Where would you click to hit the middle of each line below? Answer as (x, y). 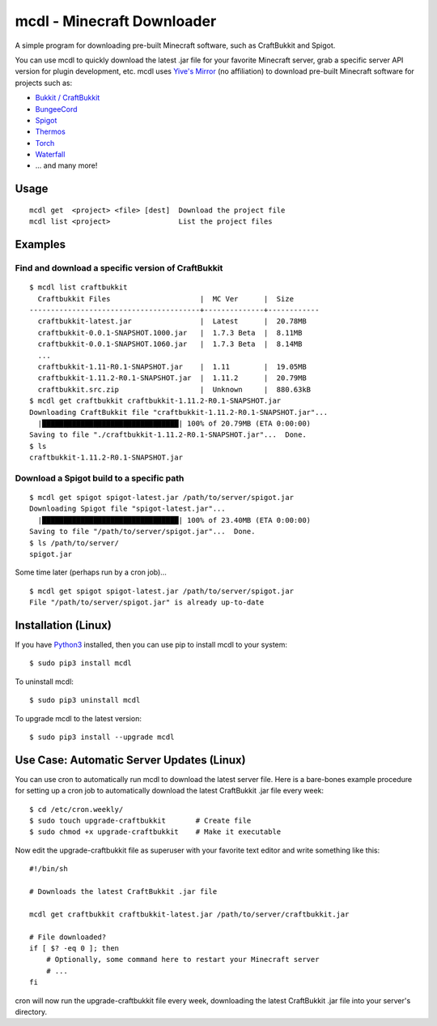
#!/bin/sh (49, 869)
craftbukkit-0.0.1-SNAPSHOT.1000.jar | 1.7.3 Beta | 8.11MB (170, 333)
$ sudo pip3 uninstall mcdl (85, 700)
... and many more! (66, 165)
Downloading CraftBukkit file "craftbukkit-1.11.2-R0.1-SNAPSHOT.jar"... (179, 412)
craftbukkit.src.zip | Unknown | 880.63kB (174, 389)
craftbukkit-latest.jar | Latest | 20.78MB (172, 321)
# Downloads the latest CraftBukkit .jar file (123, 892)
